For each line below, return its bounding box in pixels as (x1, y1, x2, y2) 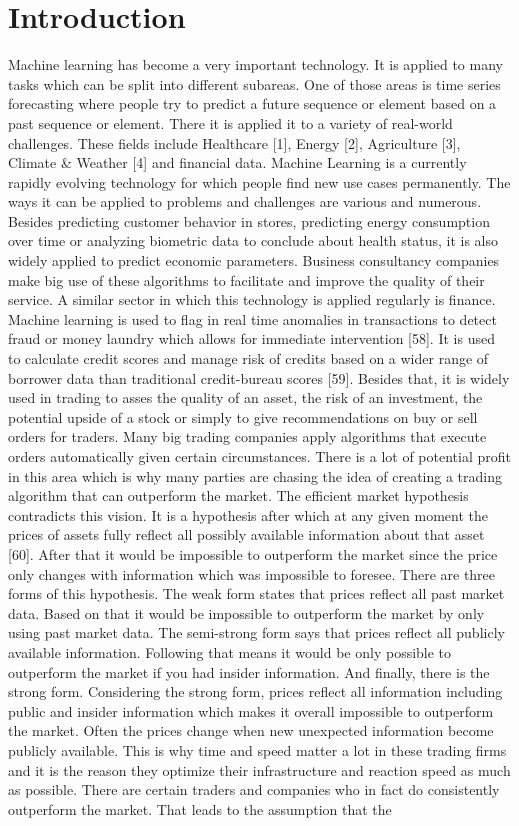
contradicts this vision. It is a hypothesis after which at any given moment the (8, 504, 489, 525)
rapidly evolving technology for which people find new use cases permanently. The (8, 171, 511, 192)
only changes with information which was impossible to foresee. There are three (8, 563, 496, 584)
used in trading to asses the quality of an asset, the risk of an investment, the (8, 387, 483, 408)
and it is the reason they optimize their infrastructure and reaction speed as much (8, 759, 511, 780)
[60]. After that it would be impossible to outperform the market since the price (8, 543, 498, 564)
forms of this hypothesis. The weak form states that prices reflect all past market (8, 583, 505, 604)
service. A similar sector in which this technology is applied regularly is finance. (8, 289, 496, 310)
